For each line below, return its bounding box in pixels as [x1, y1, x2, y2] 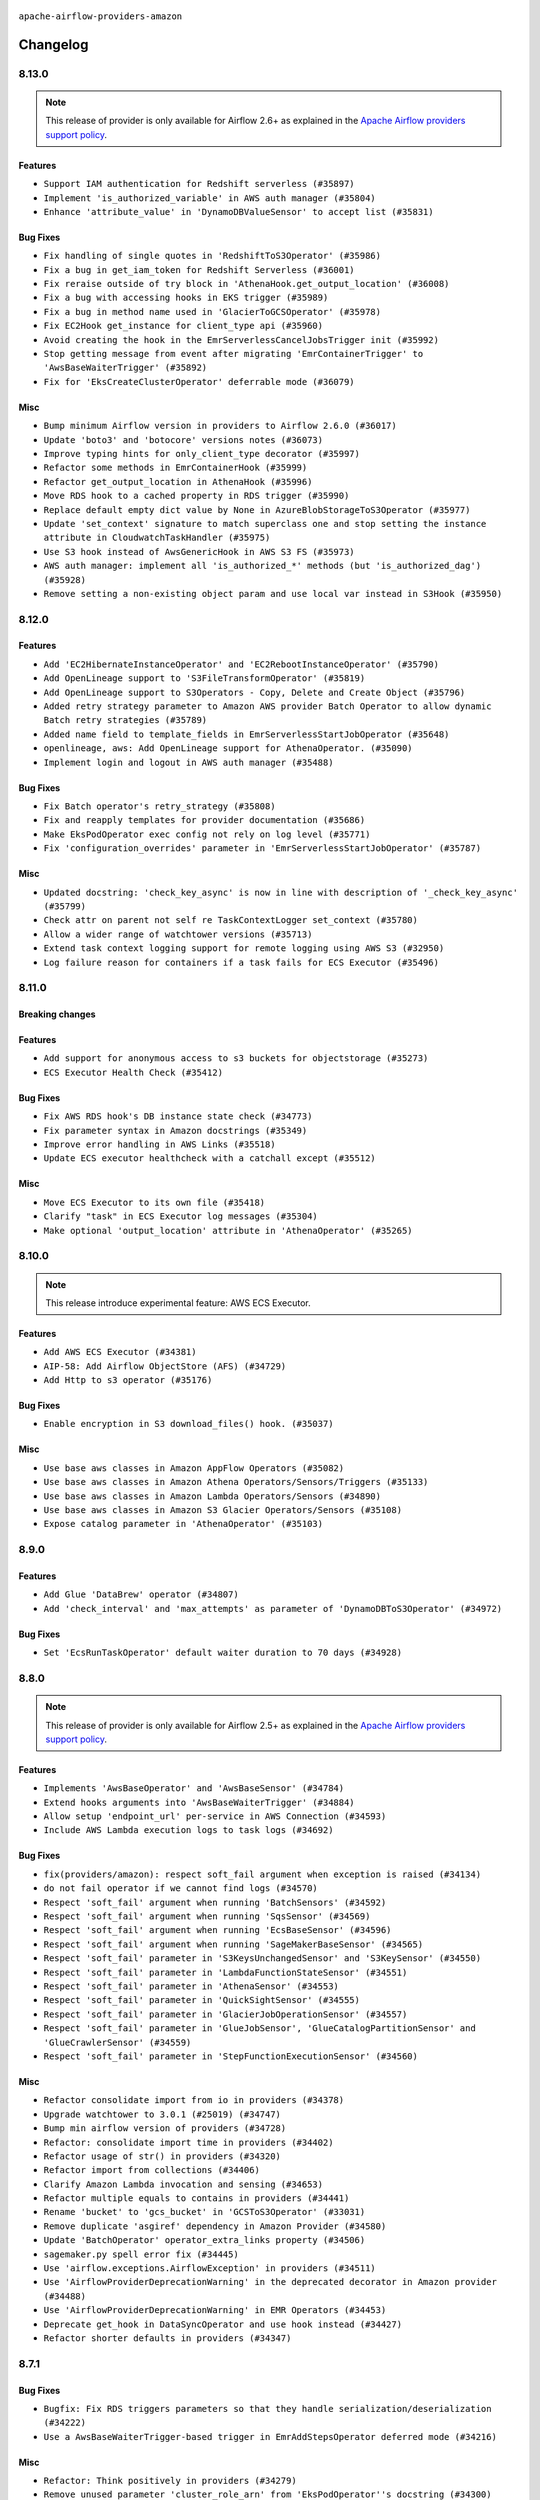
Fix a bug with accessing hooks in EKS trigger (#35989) [43, 292, 329, 304]
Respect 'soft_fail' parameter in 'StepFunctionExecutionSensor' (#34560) [43, 2050, 419, 2062]
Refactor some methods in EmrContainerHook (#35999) [43, 462, 308, 474]
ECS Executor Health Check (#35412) [43, 1066, 224, 1078]
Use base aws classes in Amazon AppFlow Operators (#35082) [43, 1462, 345, 1474]
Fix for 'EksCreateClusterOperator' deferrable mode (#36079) [43, 376, 355, 387]
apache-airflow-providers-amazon [18, 11, 183, 22]
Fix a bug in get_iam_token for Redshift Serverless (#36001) [43, 264, 355, 275]
